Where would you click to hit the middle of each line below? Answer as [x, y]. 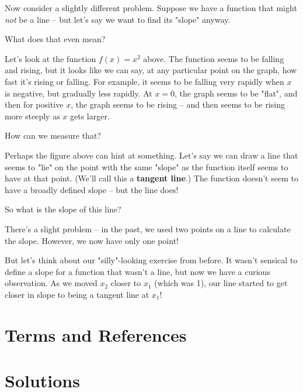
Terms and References [96, 334]
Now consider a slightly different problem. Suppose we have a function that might [151, 8]
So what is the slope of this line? [63, 209]
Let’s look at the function [50, 58]
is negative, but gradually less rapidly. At [79, 93]
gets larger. [90, 116]
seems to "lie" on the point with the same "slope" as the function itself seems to [147, 166]
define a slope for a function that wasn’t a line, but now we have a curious [137, 271]
